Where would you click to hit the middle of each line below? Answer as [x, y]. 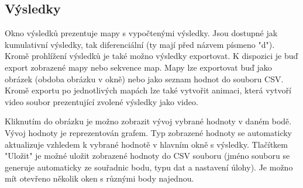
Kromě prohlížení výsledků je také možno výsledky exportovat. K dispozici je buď [151, 56]
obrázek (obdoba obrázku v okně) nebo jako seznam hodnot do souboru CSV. [144, 79]
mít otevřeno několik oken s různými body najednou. [99, 178]
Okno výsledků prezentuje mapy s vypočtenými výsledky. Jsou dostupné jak [141, 33]
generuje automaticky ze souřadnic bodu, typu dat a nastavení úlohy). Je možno [149, 167]
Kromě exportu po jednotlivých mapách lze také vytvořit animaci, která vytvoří [148, 90]
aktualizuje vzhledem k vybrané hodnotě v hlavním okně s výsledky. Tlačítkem [146, 144]
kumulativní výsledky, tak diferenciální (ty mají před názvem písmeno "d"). [140, 44]
